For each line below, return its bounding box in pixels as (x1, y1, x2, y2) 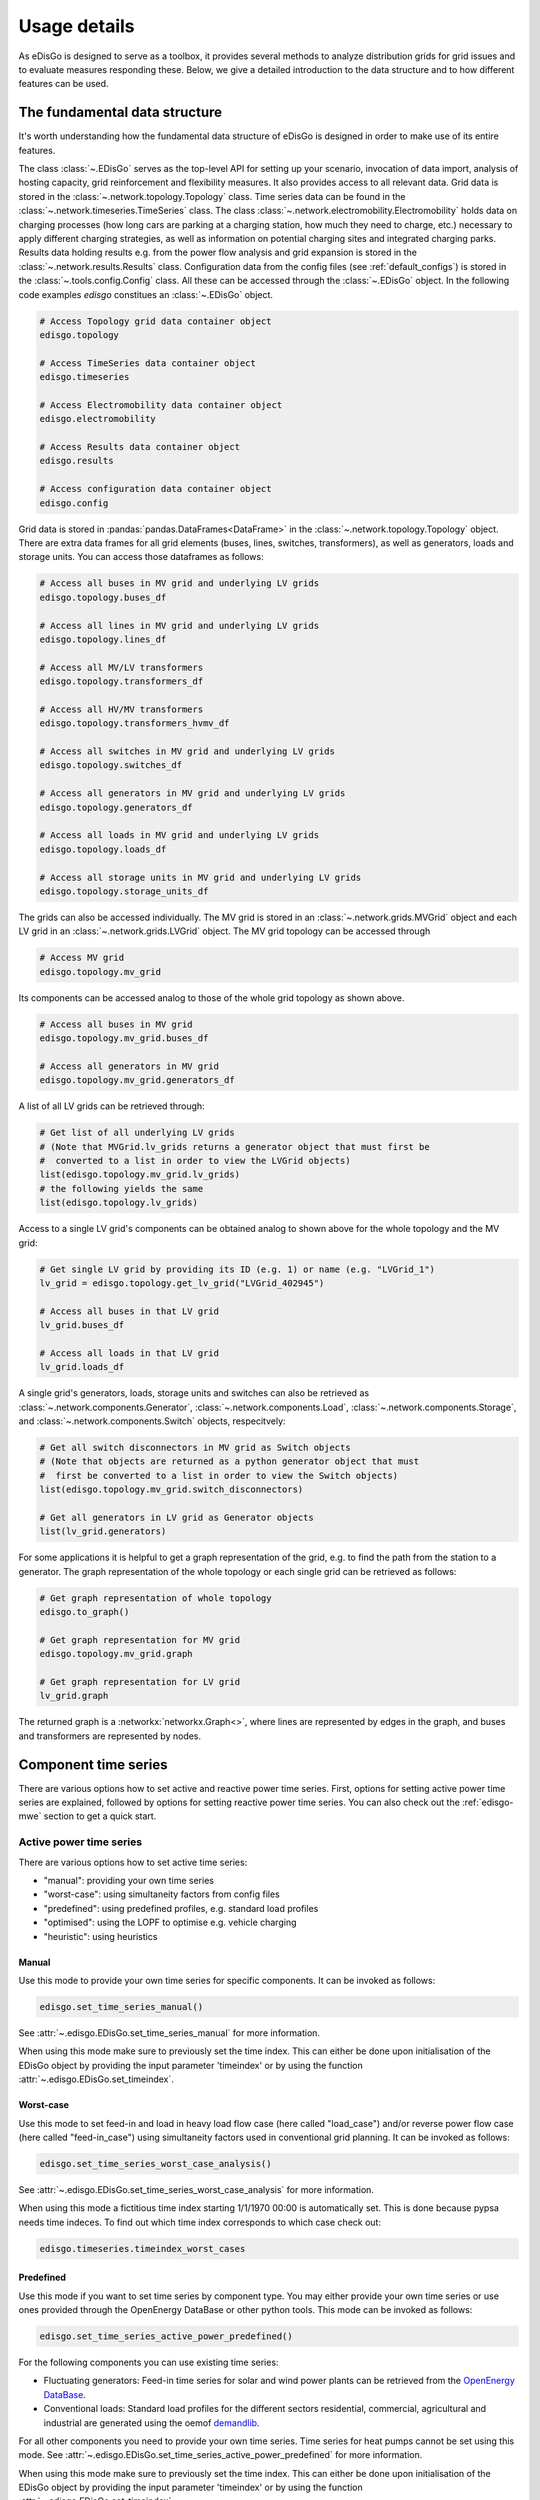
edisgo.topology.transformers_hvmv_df (39, 718, 230, 729)
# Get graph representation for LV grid (39, 1676, 240, 1688)
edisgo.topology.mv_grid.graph (39, 1648, 194, 1660)
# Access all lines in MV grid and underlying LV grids (39, 620, 320, 631)
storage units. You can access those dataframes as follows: (18, 551, 264, 563)
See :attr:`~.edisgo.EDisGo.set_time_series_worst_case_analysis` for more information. (18, 2183, 375, 2195)
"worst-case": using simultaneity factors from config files (43, 1888, 280, 1900)
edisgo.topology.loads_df (39, 843, 167, 855)
